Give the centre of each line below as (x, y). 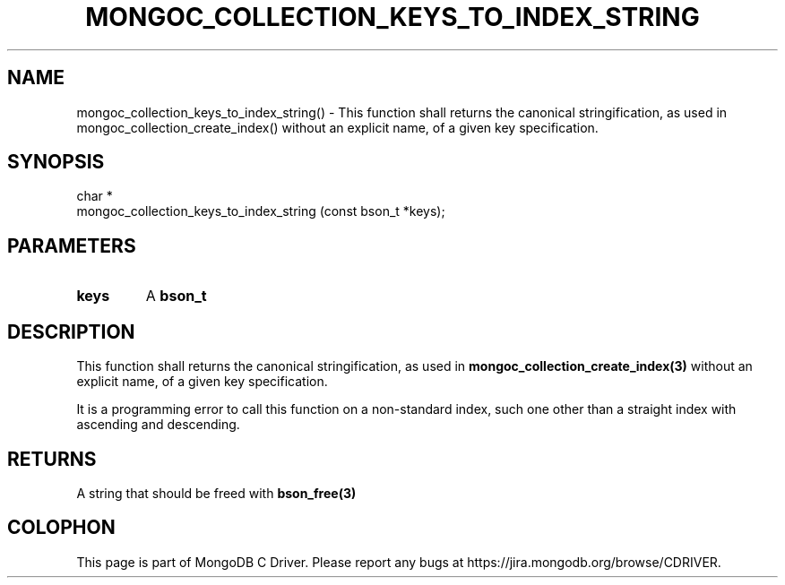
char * (95, 196)
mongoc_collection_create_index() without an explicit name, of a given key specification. (337, 127)
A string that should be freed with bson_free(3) (216, 493)
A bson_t (176, 296)
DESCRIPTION (71, 331)
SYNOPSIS (56, 162)
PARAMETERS (72, 245)
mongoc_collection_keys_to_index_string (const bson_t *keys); (261, 211)
